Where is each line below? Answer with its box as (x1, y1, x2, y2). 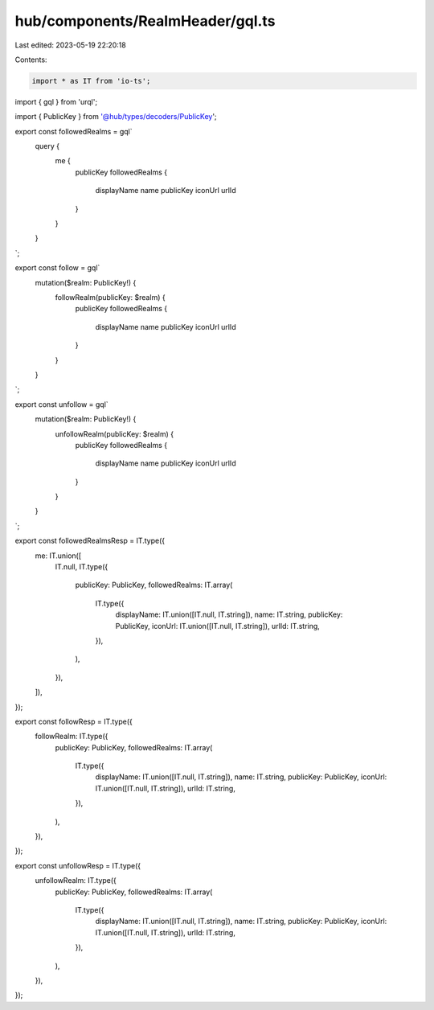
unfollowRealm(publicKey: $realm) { (55, 429, 174, 438)
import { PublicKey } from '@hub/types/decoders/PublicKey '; (14, 112, 217, 121)
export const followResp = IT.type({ (14, 716, 133, 726)
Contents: (14, 55, 47, 64)
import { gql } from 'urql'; (14, 96, 98, 106)
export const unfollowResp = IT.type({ (14, 860, 141, 870)
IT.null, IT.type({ (55, 562, 108, 572)
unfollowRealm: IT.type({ (35, 876, 117, 885)
